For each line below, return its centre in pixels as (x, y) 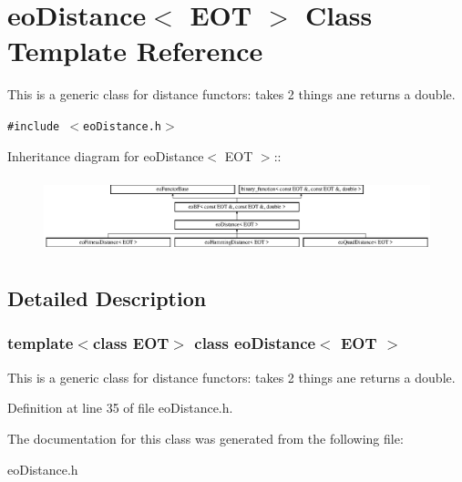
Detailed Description (107, 298)
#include (34, 126)
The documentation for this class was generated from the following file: (205, 438)
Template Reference (135, 51)
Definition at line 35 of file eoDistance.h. (120, 408)
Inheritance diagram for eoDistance (106, 155)
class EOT (131, 343)
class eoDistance (255, 343)
